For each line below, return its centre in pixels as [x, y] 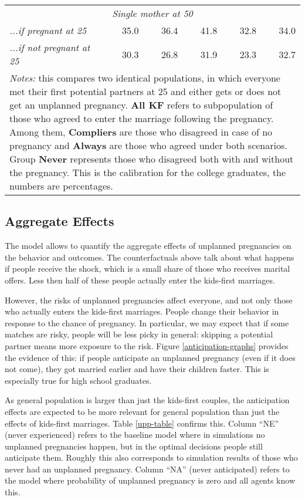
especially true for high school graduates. [78, 380]
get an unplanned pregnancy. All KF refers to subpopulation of [141, 105]
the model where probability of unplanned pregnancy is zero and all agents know [150, 480]
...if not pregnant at [50, 47]
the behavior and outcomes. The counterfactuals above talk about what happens [150, 257]
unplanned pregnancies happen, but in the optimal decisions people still [134, 446]
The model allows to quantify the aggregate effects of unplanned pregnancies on [148, 246]
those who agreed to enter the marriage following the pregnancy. [142, 118]
